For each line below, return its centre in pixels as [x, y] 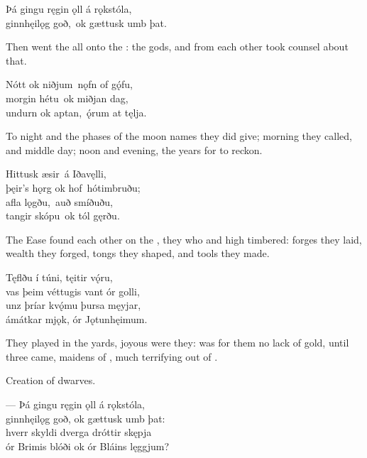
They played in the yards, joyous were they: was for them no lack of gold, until [177, 343]
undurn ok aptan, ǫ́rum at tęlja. [76, 112]
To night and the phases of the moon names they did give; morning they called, [179, 136]
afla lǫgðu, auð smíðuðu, [59, 201]
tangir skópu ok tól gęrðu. [63, 216]
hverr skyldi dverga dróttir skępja [79, 432]
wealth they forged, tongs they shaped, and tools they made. [138, 253]
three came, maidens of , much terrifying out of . [112, 356]
